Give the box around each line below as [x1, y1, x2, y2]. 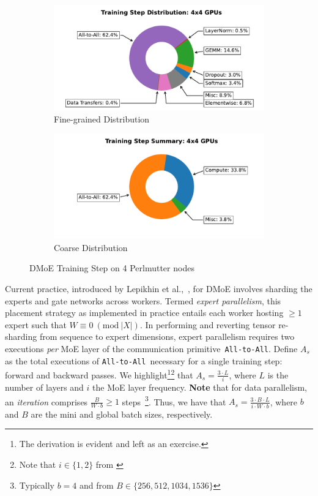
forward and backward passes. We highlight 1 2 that [5, 367, 193, 381]
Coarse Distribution [54, 241, 128, 254]
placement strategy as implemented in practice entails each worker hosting [5, 306, 284, 319]
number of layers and [5, 381, 84, 394]
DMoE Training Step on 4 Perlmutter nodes [29, 261, 194, 274]
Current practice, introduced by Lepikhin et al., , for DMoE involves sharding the [5, 282, 312, 295]
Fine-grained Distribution [54, 112, 150, 125]
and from [79, 478, 114, 491]
